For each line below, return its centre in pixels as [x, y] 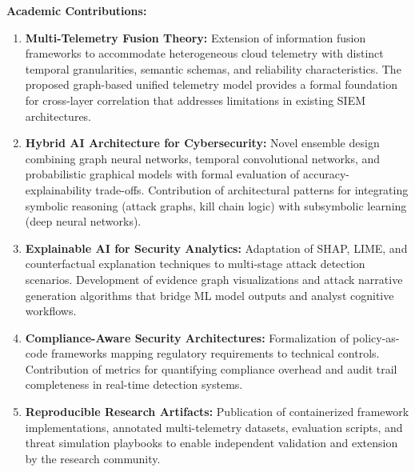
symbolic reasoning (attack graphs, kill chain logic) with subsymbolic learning [216, 205]
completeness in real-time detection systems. [134, 384]
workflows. [51, 311]
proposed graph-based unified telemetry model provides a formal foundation [211, 84]
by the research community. [93, 458]
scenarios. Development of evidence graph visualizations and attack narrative [214, 279]
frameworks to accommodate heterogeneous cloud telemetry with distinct [204, 53]
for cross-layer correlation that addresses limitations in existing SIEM [196, 100]
